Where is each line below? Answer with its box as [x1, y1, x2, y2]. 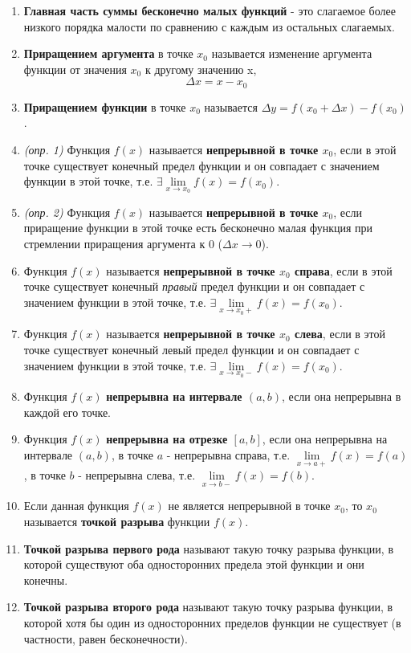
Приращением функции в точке [23, 98, 186, 115]
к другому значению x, [144, 60, 257, 77]
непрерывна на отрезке [106, 431, 228, 447]
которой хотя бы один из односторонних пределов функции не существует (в [23, 614, 401, 631]
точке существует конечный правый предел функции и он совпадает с [23, 278, 365, 295]
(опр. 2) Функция [23, 203, 111, 220]
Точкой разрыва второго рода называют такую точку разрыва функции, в [23, 598, 393, 615]
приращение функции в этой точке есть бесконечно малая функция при [23, 219, 373, 236]
